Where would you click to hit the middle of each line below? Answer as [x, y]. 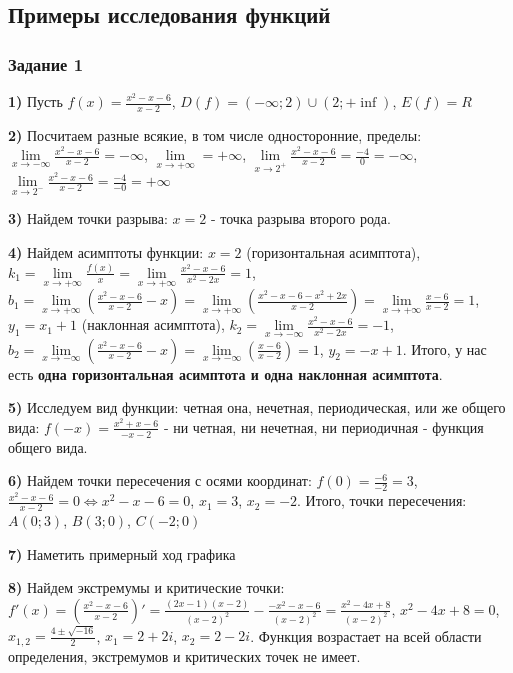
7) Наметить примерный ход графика [122, 553]
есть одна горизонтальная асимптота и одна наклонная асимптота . [225, 373]
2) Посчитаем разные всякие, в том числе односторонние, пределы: [215, 134]
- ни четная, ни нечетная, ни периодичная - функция [323, 426]
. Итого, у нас [444, 348]
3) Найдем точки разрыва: [88, 218]
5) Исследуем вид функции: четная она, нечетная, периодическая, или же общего [257, 407]
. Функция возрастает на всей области [366, 635]
